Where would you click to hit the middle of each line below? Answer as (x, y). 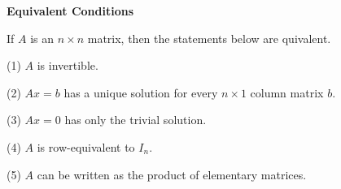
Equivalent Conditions (70, 11)
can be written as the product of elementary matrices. (172, 174)
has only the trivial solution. (136, 120)
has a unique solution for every (141, 92)
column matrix (287, 92)
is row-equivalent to (86, 146)
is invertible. (68, 65)
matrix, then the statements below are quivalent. (209, 38)
